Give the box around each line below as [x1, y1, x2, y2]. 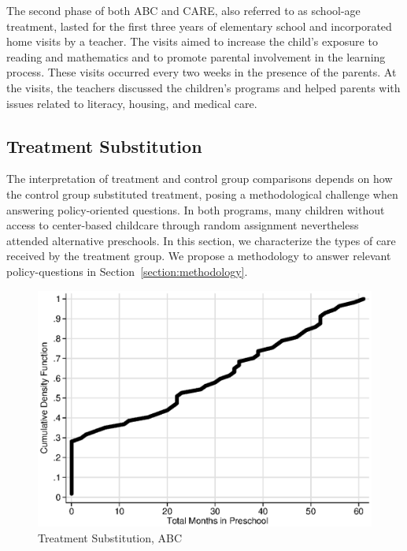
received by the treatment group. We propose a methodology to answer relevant [6, 248, 391, 264]
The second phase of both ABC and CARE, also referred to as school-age [6, 2, 361, 18]
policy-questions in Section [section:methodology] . [6, 262, 248, 279]
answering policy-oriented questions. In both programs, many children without [6, 201, 385, 218]
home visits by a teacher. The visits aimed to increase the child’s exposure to [6, 33, 378, 50]
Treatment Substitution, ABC [38, 529, 183, 545]
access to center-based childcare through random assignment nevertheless [6, 217, 359, 233]
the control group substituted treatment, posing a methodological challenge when [6, 185, 398, 202]
